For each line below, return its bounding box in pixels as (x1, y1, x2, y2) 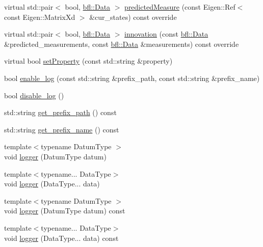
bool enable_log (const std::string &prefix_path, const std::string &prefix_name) (4, 72, 260, 83)
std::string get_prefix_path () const (4, 107, 117, 118)
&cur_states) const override (89, 11, 177, 22)
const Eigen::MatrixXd (4, 11, 75, 22)
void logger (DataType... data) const (4, 232, 119, 243)
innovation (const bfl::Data (124, 29, 208, 39)
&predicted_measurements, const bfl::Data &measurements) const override (4, 38, 239, 49)
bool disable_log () (4, 90, 64, 100)
